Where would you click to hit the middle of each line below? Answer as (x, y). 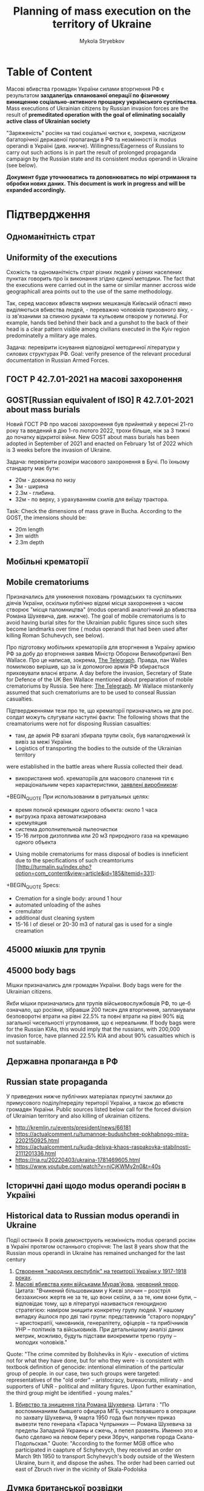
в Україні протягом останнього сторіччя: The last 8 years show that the (97, 1246)
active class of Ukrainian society (48, 121)
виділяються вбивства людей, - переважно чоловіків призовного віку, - (100, 310)
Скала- (185, 1437)
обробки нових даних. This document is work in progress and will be (96, 183)
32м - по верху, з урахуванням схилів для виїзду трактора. (92, 499)
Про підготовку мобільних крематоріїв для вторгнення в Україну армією (101, 647)
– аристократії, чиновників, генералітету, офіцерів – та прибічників (101, 1323)
